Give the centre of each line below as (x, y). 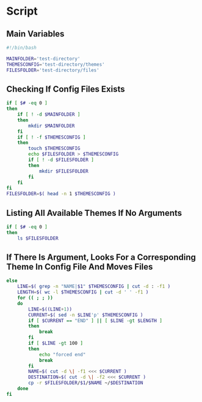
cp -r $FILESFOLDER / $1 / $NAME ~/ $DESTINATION (86, 383)
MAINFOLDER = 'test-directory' (43, 59)
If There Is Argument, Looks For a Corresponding (101, 257)
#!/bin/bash (21, 48)
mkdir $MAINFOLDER (52, 126)
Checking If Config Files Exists (66, 89)
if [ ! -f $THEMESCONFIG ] (52, 137)
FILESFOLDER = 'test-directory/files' (53, 70)
